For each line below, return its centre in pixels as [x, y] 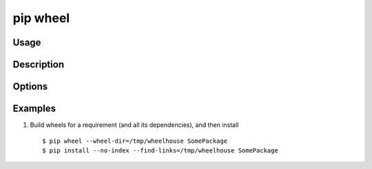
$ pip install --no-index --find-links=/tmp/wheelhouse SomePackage [160, 150]
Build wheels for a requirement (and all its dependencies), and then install [134, 125]
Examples [34, 109]
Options [30, 87]
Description [39, 64]
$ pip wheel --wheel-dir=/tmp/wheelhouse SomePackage [135, 141]
